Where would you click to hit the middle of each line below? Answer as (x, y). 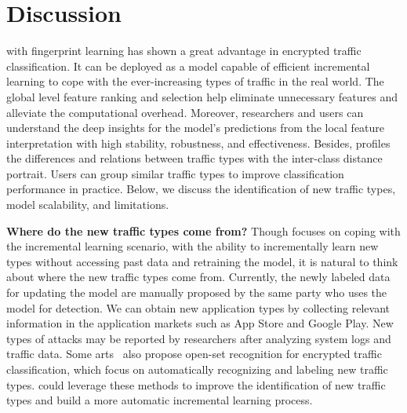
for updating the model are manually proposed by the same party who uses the (197, 292)
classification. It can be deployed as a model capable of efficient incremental (188, 66)
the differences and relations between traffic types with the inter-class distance (194, 158)
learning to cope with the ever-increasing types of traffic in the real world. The (195, 81)
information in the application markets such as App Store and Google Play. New (200, 323)
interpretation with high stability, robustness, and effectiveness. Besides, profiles (198, 143)
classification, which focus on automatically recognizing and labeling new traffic (197, 369)
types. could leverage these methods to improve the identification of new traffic (196, 384)
